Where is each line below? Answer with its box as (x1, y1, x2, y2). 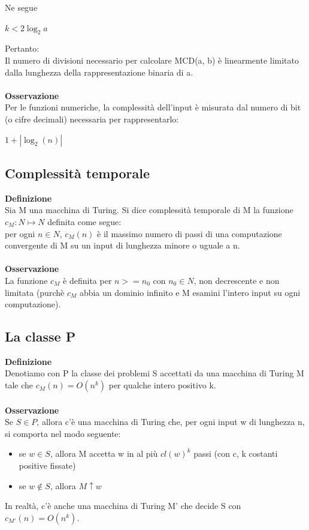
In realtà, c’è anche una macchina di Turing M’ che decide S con (5, 499, 241, 512)
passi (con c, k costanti (193, 447, 278, 460)
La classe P (5, 327, 76, 346)
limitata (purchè (5, 286, 65, 298)
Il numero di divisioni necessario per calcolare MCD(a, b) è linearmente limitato (5, 53, 299, 66)
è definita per (63, 274, 112, 286)
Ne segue (5, 1, 38, 13)
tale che (5, 379, 34, 391)
